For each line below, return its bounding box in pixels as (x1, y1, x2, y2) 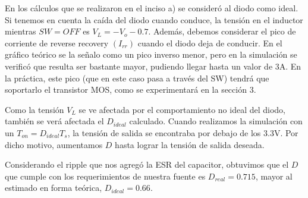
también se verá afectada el (5, 115, 104, 127)
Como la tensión (5, 103, 64, 115)
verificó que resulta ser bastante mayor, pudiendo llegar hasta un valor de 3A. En (5, 59, 301, 72)
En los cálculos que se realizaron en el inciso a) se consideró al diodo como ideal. (5, 2, 298, 14)
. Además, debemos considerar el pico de (148, 25, 296, 37)
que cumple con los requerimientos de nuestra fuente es (5, 169, 206, 182)
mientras (5, 25, 36, 37)
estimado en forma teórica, (5, 181, 102, 194)
